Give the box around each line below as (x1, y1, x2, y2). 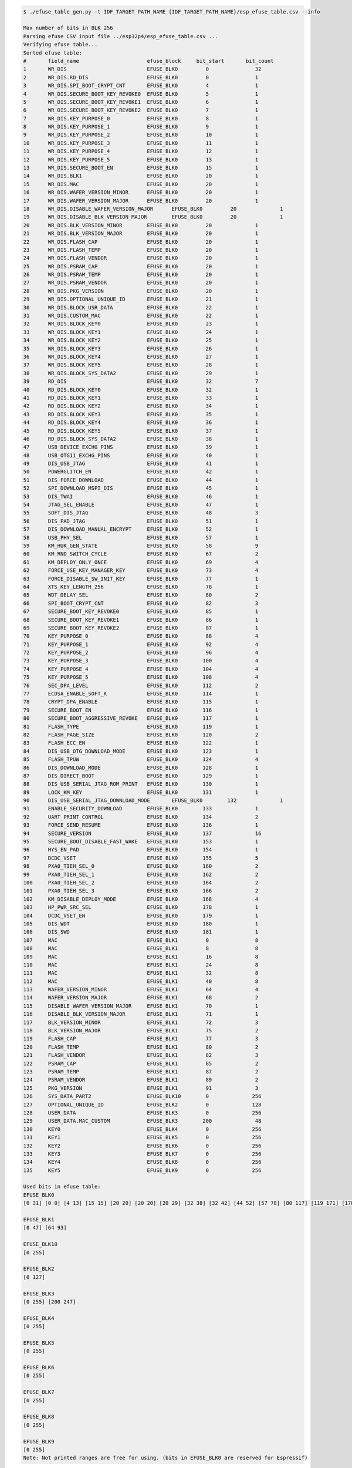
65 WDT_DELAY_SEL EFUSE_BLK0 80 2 (23, 592, 259, 598)
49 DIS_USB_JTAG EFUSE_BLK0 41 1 (23, 460, 259, 467)
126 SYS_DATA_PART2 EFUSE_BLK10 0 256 (23, 1093, 262, 1100)
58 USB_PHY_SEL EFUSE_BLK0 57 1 (23, 534, 259, 541)
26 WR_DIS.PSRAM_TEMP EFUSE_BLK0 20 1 (23, 271, 259, 278)
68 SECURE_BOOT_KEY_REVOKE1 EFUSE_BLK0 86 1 (23, 617, 259, 623)
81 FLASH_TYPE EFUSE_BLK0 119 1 (23, 723, 259, 730)
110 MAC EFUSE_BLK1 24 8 (23, 961, 259, 968)
